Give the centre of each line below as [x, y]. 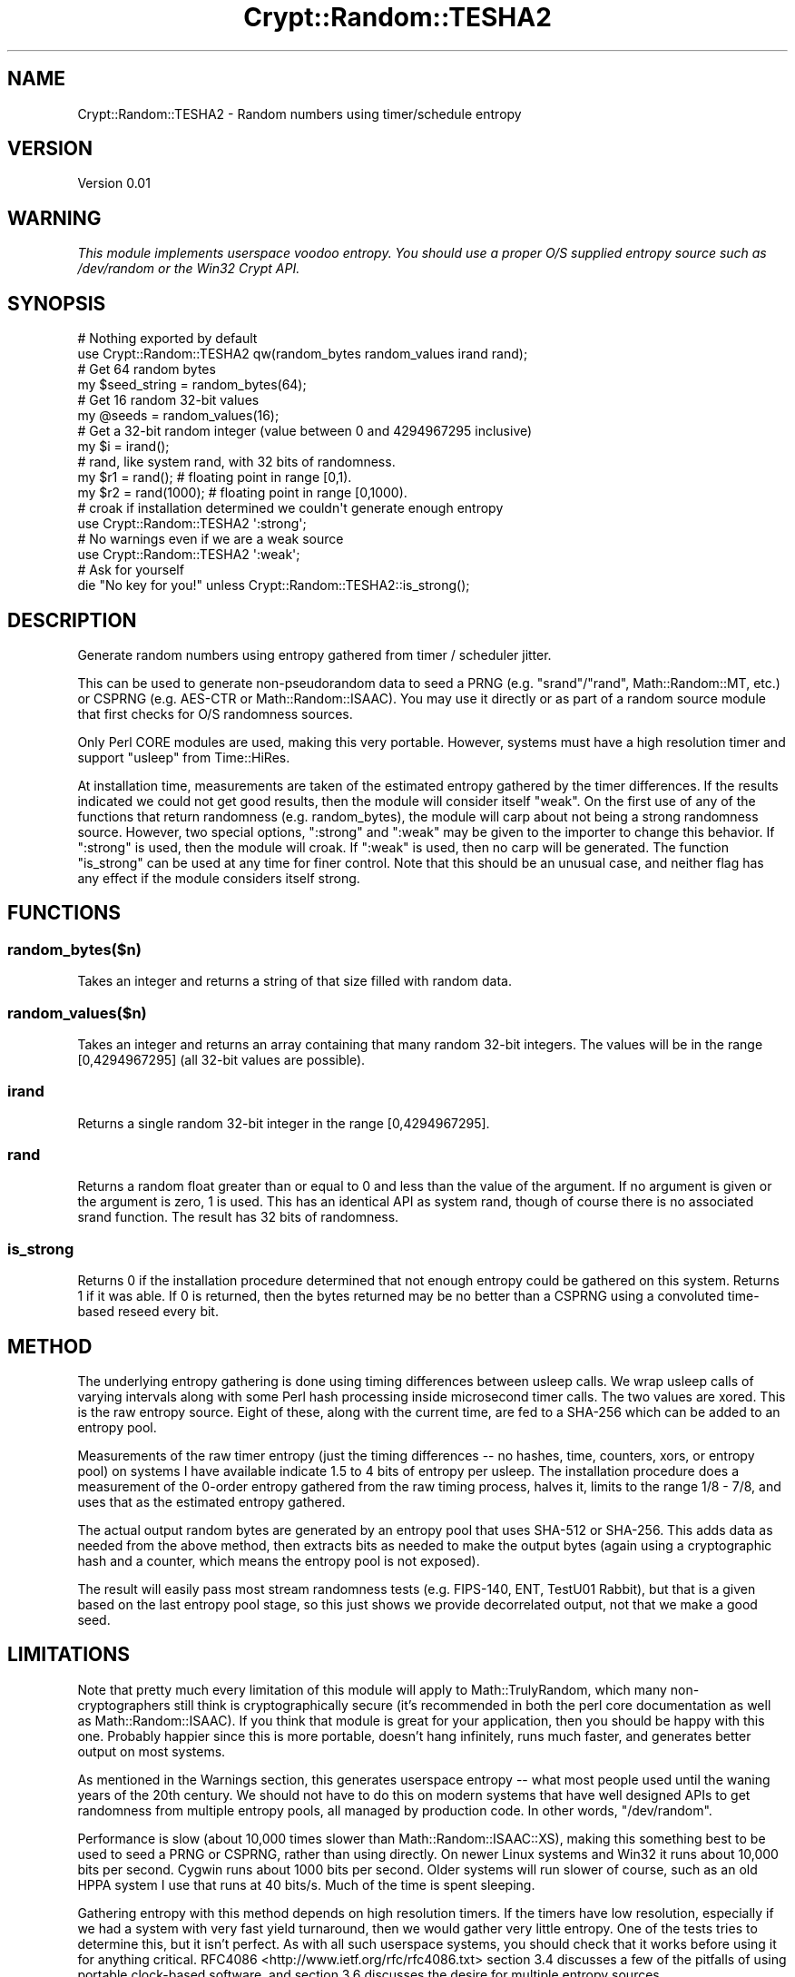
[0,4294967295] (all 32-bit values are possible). [221, 1059]
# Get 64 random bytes [147, 369]
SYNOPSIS [57, 303]
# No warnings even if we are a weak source [211, 539]
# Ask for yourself [131, 570]
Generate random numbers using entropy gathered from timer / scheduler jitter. [314, 654]
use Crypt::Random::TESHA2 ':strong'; [192, 524]
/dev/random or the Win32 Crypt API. [189, 269]
